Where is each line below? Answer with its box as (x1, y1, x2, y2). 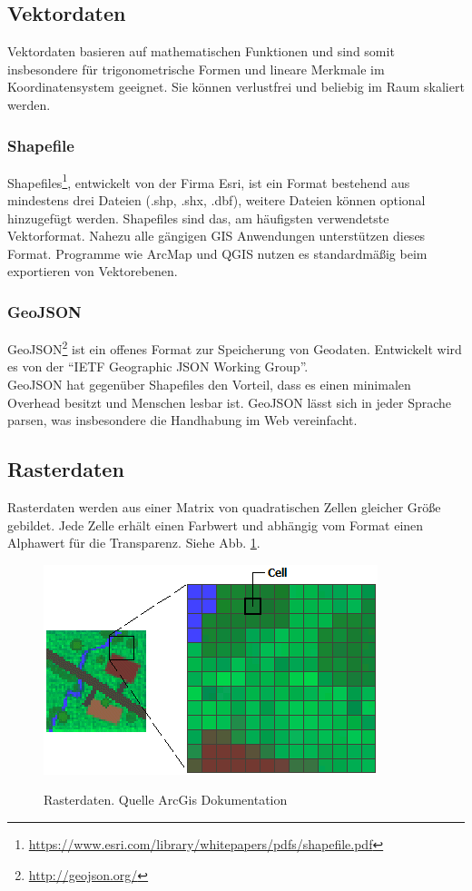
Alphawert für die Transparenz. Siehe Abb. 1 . (7, 533, 261, 552)
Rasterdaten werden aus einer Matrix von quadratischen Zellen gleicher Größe (7, 498, 441, 517)
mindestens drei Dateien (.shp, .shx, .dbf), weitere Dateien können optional (7, 191, 426, 210)
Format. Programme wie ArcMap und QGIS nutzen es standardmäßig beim (7, 243, 428, 262)
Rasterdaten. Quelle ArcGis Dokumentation (44, 790, 288, 809)
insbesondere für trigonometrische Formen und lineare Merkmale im (7, 59, 385, 78)
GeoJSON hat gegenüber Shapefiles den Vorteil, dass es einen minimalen (7, 375, 411, 394)
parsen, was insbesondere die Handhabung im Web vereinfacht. (7, 411, 358, 430)
